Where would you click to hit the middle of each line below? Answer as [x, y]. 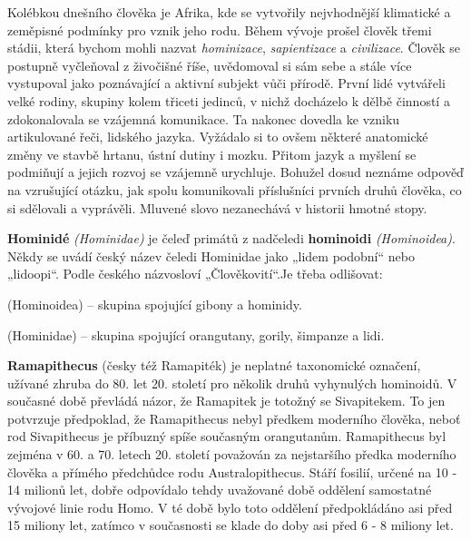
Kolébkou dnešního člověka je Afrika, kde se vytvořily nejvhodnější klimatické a [229, 12]
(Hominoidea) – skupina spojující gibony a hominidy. [155, 304]
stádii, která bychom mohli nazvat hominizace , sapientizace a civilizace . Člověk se [234, 48]
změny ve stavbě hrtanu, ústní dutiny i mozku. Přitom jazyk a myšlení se [212, 154]
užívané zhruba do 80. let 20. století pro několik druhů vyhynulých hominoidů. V [232, 383]
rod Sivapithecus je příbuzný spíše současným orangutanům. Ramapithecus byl [227, 436]
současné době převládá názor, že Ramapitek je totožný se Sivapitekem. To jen [226, 401]
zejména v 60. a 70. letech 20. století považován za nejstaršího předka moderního [232, 454]
